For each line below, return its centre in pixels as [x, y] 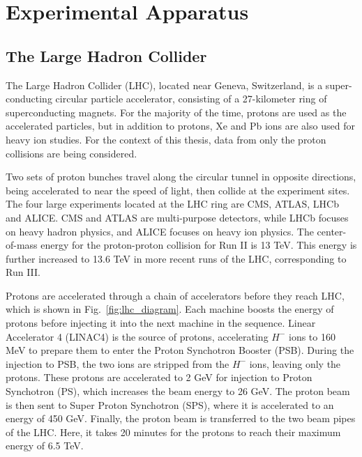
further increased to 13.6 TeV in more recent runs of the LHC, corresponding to [176, 258]
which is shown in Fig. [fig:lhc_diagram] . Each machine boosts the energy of [170, 309]
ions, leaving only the [295, 363]
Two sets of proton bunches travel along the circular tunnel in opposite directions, [181, 177]
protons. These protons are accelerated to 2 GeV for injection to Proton [159, 377]
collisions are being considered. [71, 153]
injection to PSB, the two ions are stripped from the [118, 363]
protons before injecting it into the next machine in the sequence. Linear [161, 323]
